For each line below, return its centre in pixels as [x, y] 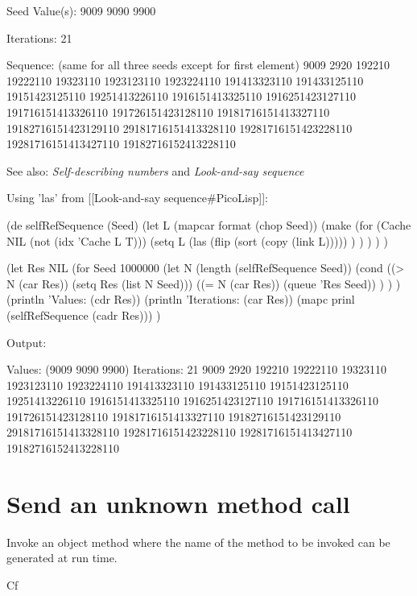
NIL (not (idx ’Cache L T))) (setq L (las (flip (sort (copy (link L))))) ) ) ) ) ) [197, 240]
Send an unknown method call [178, 503]
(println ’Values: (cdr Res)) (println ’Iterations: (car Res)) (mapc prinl [181, 299]
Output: [27, 342]
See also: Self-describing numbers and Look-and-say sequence [155, 170]
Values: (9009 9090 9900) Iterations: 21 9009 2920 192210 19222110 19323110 [196, 369]
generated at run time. [62, 558]
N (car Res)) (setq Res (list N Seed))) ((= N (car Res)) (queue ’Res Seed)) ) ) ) [204, 283]
